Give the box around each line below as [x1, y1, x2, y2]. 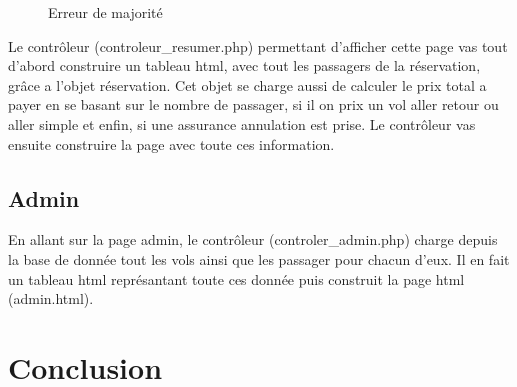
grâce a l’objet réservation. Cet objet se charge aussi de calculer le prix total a [8, 74, 487, 95]
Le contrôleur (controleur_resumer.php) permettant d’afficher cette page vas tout [8, 35, 508, 56]
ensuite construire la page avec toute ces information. [8, 133, 335, 154]
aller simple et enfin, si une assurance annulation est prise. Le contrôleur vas [8, 113, 476, 134]
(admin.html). [8, 288, 94, 309]
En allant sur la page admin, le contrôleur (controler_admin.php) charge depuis [8, 229, 498, 250]
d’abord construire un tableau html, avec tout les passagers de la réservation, [8, 55, 481, 76]
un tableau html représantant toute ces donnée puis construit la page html [8, 268, 465, 289]
